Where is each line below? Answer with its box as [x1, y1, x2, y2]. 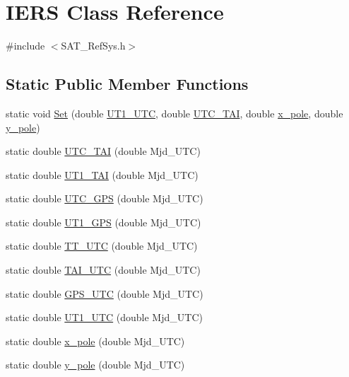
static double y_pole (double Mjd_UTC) [6, 357, 185, 372]
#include [6, 38, 45, 53]
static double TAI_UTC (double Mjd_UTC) [6, 262, 201, 277]
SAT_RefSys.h [61, 38, 126, 53]
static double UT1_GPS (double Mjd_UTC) [6, 214, 201, 229]
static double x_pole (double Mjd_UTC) [6, 333, 185, 348]
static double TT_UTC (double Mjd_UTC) [6, 238, 198, 253]
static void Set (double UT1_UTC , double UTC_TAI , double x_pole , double [6, 105, 343, 120]
